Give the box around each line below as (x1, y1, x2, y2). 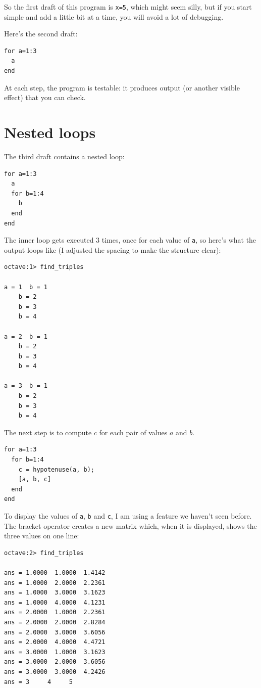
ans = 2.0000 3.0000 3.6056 (4, 628, 106, 636)
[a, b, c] (18, 476, 51, 483)
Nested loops (4, 122, 96, 142)
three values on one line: (4, 530, 79, 541)
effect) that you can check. (4, 92, 86, 103)
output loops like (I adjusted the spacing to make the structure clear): (4, 244, 221, 255)
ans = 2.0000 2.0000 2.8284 (4, 619, 106, 626)
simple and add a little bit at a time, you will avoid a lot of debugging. (4, 11, 224, 22)
